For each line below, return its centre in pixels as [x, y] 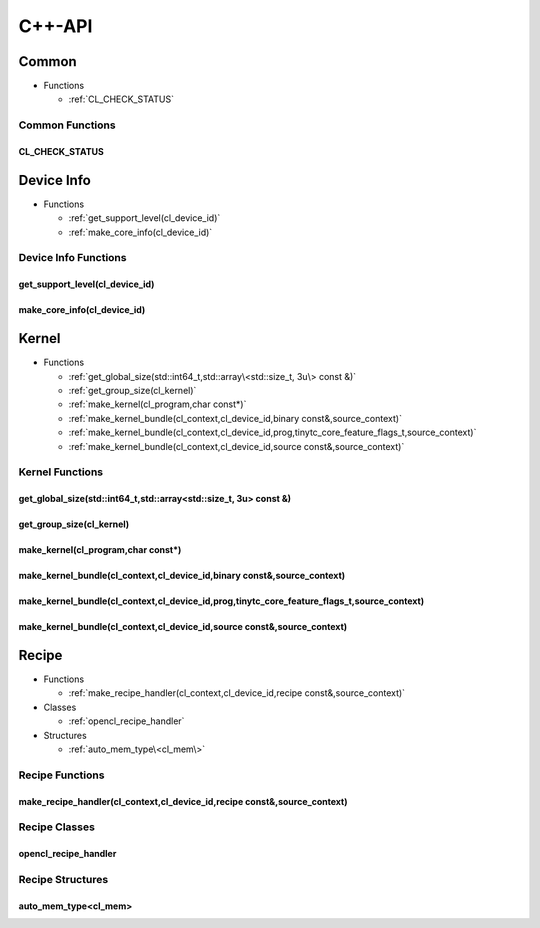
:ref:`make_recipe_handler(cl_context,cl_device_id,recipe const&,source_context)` [236, 693]
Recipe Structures [63, 879]
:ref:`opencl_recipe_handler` [126, 721]
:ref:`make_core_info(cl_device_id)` [140, 232]
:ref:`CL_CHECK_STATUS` [121, 99]
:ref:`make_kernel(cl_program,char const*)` [157, 404]
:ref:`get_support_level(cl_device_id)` [144, 218]
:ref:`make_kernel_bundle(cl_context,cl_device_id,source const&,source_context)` [236, 446]
